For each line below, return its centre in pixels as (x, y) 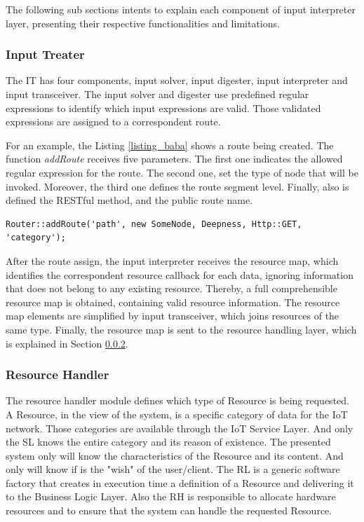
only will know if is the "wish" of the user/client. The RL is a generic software (173, 469)
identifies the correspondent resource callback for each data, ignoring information (180, 274)
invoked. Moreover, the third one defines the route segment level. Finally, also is (177, 186)
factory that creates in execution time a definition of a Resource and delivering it (180, 482)
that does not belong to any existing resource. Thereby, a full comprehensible (171, 288)
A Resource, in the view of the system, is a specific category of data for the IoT (177, 414)
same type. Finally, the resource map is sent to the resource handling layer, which (181, 329)
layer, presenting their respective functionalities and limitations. (143, 23)
